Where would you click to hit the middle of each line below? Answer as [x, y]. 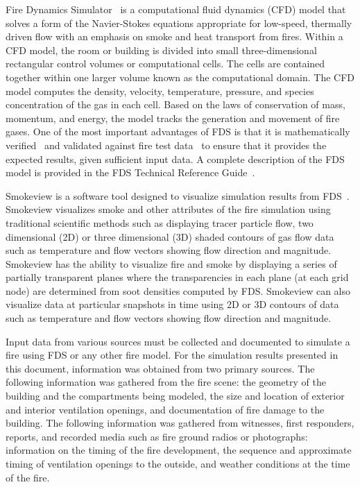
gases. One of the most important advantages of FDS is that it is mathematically [178, 131]
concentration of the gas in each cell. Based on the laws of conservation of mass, [175, 104]
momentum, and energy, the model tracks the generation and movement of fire [173, 118]
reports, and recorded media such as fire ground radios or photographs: [157, 436]
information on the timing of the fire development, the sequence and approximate [179, 450]
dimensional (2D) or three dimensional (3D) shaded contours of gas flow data [170, 236]
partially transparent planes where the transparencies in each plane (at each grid [177, 277]
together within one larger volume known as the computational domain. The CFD [180, 77]
